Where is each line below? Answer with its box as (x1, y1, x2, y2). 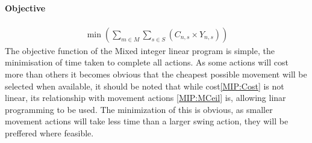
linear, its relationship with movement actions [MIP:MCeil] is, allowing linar (5, 91, 286, 104)
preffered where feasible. (5, 126, 94, 139)
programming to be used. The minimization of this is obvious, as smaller (5, 103, 273, 115)
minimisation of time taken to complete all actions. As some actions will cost (5, 56, 289, 68)
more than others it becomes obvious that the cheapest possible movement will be (5, 68, 307, 81)
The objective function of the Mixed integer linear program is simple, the (5, 44, 275, 56)
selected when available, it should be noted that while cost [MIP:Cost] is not (5, 79, 284, 92)
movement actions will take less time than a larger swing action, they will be (5, 115, 289, 127)
